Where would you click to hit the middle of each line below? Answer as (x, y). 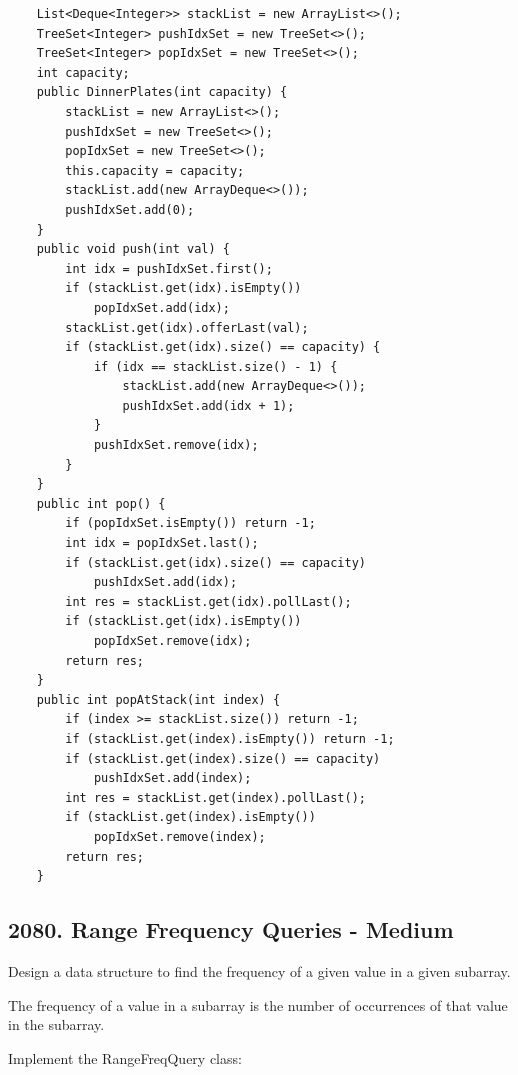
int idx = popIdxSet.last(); (162, 543)
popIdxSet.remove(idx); (172, 641)
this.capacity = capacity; (155, 170)
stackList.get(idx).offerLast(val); (187, 327)
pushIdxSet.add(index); (172, 778)
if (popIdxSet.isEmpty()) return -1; (190, 523)
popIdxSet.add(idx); (161, 307)
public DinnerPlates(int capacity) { (162, 92)
